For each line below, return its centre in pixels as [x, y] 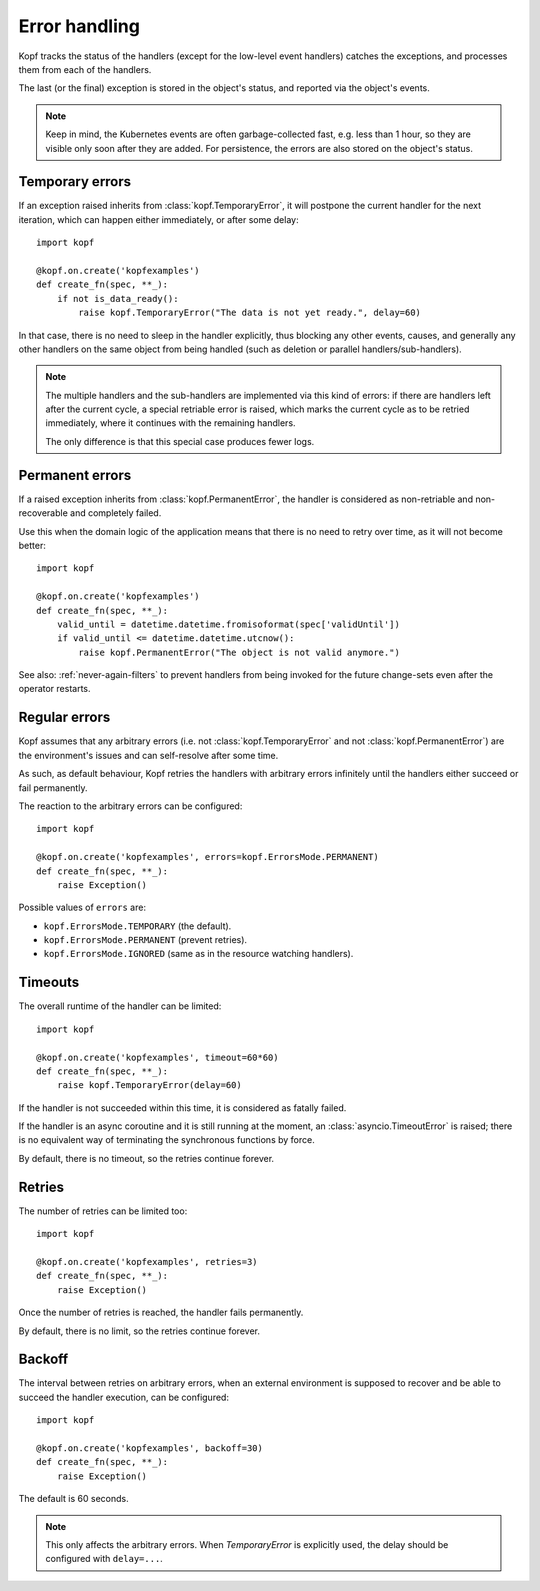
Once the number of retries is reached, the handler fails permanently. [161, 1312]
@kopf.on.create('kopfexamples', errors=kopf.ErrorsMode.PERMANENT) [207, 857]
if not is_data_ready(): [117, 298]
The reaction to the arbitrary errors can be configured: [130, 806]
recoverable [43, 513]
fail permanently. [53, 787]
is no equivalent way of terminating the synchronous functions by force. [166, 1140]
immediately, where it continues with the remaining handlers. [170, 423]
